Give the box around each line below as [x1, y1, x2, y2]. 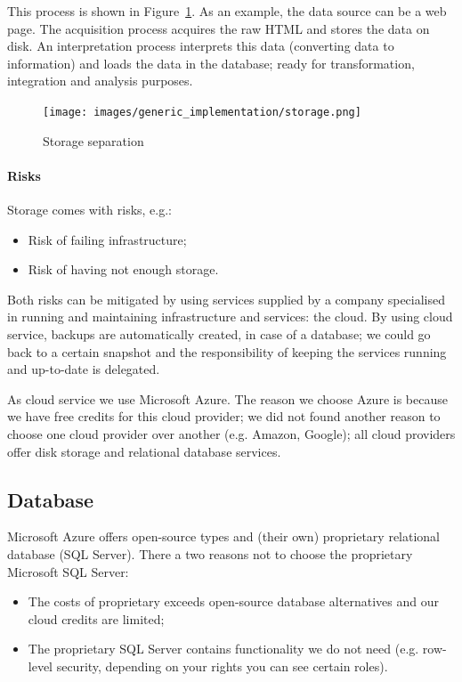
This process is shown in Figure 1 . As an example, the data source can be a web [7, 2, 447, 20]
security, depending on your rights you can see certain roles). [56, 656, 388, 675]
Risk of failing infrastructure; [28, 230, 187, 248]
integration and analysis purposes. [7, 71, 193, 90]
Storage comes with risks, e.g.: [7, 200, 173, 219]
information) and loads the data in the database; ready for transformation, [7, 53, 415, 72]
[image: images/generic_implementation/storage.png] [43, 105, 361, 118]
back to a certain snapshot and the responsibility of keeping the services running [7, 342, 447, 361]
